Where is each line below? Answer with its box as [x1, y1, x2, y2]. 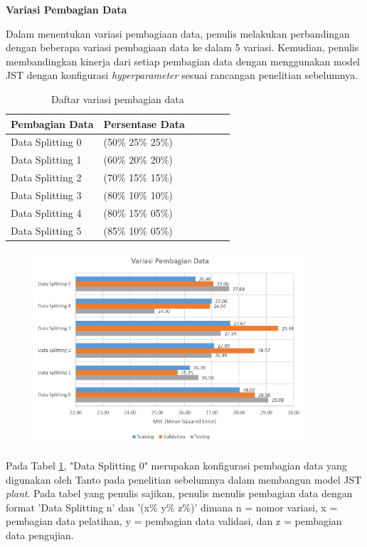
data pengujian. [6, 527, 74, 542]
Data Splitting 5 [11, 223, 82, 238]
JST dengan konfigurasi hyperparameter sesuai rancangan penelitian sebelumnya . [6, 68, 358, 83]
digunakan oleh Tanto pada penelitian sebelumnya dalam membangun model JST [6, 472, 362, 487]
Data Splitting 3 [11, 187, 82, 202]
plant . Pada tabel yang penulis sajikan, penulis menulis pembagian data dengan [6, 486, 353, 501]
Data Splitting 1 [11, 152, 82, 167]
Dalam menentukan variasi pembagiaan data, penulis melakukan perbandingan [6, 26, 350, 41]
